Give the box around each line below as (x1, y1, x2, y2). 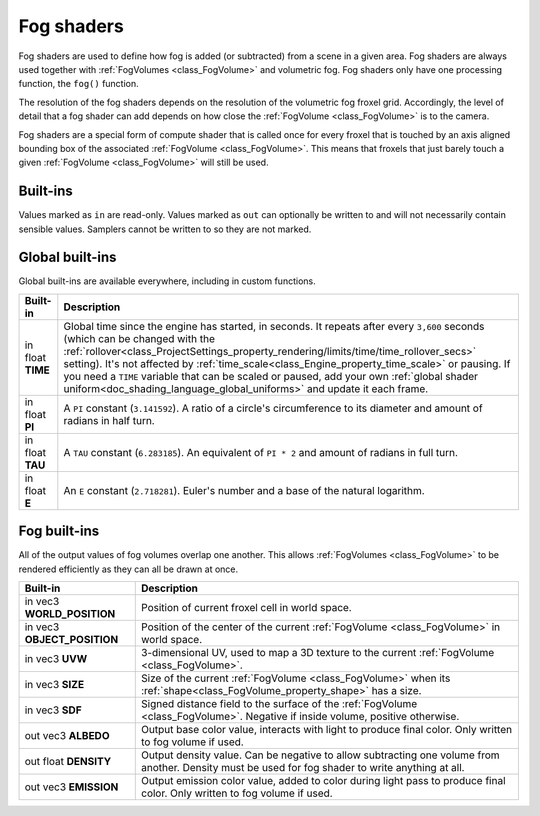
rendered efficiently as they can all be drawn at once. (18, 563, 239, 575)
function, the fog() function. (18, 78, 139, 90)
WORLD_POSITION (24, 607, 116, 621)
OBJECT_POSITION (24, 633, 119, 647)
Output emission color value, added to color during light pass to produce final (141, 774, 506, 788)
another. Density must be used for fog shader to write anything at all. (141, 761, 465, 775)
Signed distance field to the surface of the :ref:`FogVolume (141, 697, 418, 711)
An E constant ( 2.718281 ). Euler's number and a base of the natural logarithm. (63, 483, 425, 497)
